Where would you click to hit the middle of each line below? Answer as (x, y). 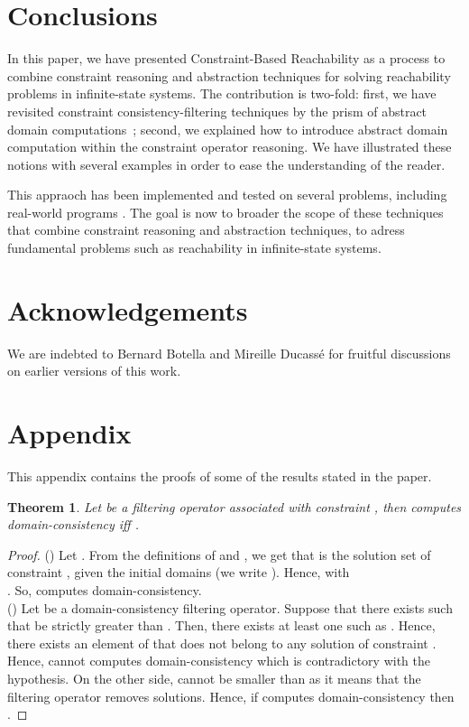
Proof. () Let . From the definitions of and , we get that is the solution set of (219, 554)
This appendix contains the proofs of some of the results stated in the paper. (220, 476)
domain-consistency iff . (73, 524)
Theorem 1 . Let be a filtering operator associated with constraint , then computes (234, 506)
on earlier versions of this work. (94, 371)
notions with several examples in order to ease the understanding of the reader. (226, 164)
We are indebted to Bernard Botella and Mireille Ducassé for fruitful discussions (229, 353)
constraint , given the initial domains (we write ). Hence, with (179, 572)
